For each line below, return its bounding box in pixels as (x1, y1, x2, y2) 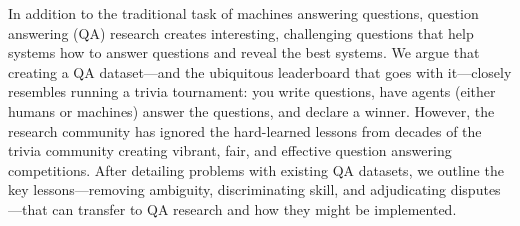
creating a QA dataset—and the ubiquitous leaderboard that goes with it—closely (8, 61, 512, 82)
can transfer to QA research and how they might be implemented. (52, 198, 457, 219)
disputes (450, 179, 501, 200)
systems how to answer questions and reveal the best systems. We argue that (8, 42, 480, 63)
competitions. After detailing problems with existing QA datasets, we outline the (8, 159, 504, 180)
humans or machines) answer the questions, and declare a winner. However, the (8, 100, 495, 121)
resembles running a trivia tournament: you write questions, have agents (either (8, 81, 496, 102)
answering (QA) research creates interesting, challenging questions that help (8, 22, 474, 43)
